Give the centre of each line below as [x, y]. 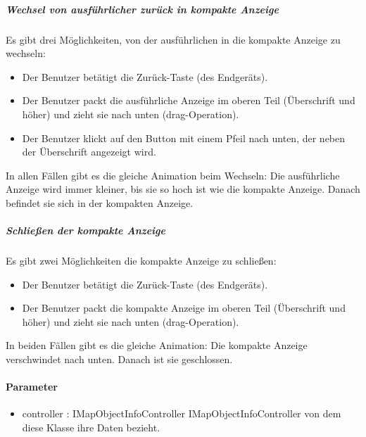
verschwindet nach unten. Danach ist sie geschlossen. [119, 359]
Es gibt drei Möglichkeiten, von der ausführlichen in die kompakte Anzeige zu [173, 39]
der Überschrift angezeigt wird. [89, 152]
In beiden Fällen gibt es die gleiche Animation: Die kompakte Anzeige [157, 345]
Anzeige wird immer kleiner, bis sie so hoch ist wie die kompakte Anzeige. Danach [183, 189]
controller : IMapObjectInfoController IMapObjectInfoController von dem [182, 413]
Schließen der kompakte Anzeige [86, 230]
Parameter [32, 387]
